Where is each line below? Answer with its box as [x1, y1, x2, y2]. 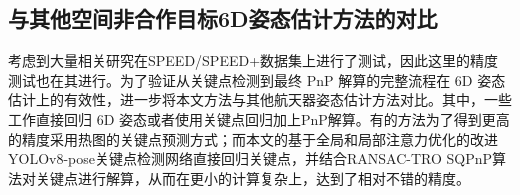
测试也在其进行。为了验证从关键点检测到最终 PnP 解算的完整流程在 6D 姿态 [8, 69, 506, 90]
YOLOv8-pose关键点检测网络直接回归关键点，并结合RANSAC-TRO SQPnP [8, 148, 493, 169]
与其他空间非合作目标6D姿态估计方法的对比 [8, 3, 438, 34]
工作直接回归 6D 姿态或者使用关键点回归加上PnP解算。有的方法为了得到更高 [8, 108, 510, 129]
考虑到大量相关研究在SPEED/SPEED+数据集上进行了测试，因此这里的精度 [8, 50, 499, 71]
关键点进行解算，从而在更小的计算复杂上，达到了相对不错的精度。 [35, 167, 470, 188]
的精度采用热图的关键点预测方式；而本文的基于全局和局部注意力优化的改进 [8, 128, 498, 149]
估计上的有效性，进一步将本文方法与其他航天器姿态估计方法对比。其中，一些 [8, 89, 512, 110]
